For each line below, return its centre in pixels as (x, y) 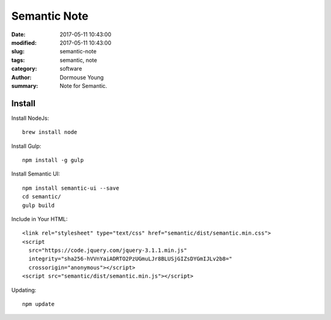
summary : (25, 85)
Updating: (24, 290)
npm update (39, 304)
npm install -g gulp (53, 160)
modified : (24, 42)
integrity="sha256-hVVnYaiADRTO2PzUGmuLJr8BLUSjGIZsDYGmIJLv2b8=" (130, 259)
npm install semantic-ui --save (71, 188)
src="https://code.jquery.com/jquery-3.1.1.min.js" (108, 251)
